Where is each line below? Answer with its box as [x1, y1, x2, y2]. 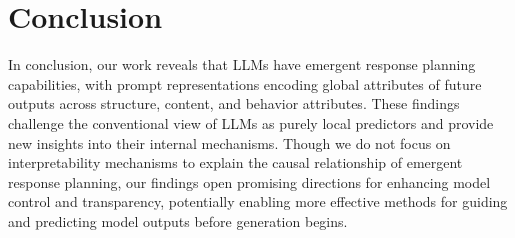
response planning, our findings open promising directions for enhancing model [8, 171, 491, 192]
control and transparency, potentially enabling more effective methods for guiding [8, 191, 508, 212]
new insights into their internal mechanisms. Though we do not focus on [8, 132, 451, 153]
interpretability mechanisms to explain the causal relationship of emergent [8, 152, 463, 173]
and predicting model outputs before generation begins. [8, 210, 348, 231]
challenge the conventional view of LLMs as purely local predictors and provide [8, 112, 494, 133]
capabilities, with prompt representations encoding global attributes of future [8, 73, 482, 94]
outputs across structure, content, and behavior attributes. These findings [8, 93, 460, 114]
